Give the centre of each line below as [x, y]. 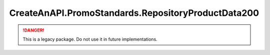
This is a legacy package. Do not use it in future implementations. [90, 39]
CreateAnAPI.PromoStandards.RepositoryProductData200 [134, 13]
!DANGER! [33, 30]
